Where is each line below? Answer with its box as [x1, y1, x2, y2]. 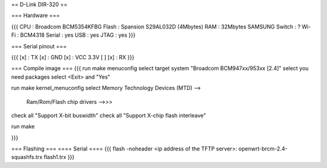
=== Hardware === [11, 12, 60, 19]
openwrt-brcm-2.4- [238, 145, 288, 152]
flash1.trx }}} [43, 153, 75, 161]
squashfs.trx [11, 153, 42, 161]
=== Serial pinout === [11, 42, 67, 50]
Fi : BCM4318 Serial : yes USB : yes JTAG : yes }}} [11, 31, 136, 39]
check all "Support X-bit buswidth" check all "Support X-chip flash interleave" [11, 112, 206, 119]
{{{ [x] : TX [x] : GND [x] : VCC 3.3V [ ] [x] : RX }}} [11, 53, 134, 60]
